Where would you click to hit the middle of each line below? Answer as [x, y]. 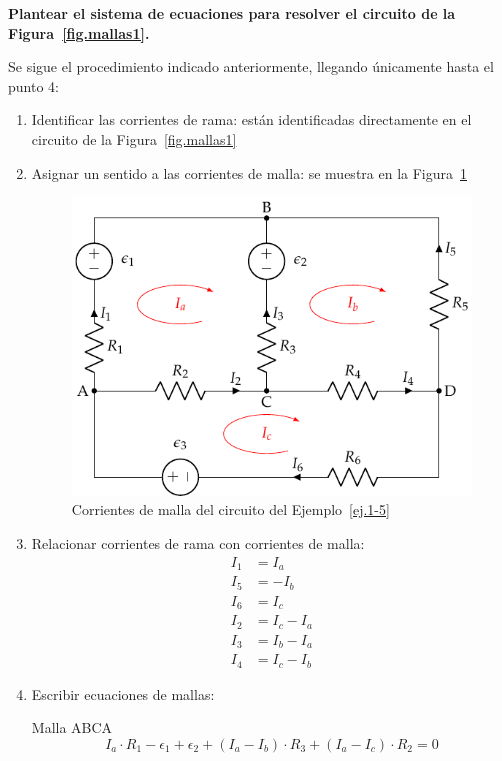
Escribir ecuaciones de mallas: [123, 693]
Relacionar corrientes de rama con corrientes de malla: [198, 543]
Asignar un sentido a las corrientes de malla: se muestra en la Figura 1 [249, 172]
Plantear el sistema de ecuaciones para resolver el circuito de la [232, 13]
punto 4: [33, 85]
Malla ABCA [72, 727]
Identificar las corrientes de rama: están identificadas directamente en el [251, 119]
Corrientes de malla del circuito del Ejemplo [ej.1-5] [230, 509]
